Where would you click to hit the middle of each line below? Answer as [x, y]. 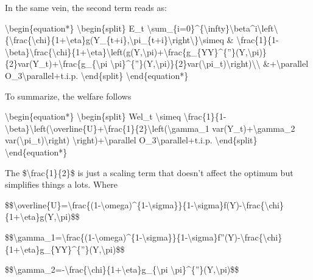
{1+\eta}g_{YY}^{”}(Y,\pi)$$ [65, 249]
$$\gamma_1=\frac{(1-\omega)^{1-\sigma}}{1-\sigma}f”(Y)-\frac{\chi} [144, 237]
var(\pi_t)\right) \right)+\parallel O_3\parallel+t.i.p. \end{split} [131, 140]
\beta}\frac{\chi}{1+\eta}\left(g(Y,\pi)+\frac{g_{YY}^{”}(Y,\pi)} [136, 51]
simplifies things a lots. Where [62, 184]
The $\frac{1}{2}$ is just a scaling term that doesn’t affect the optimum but [149, 172]
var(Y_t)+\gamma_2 [254, 128]
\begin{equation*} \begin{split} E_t [75, 28]
